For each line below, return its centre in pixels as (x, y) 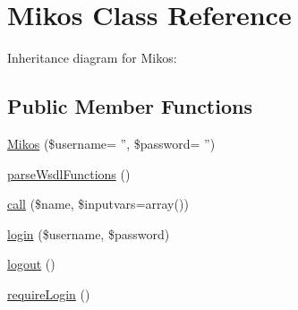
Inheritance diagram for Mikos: (92, 58)
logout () (31, 264)
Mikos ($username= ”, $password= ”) (111, 143)
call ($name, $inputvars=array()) (98, 204)
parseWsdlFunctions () (69, 173)
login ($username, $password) (89, 233)
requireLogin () (49, 293)
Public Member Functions (130, 106)
